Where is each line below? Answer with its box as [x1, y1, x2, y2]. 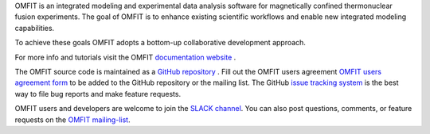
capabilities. [14, 23, 55, 33]
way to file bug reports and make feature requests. [14, 89, 182, 98]
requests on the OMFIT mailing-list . [14, 115, 131, 124]
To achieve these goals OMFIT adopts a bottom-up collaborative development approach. [14, 38, 307, 48]
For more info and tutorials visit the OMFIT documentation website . [14, 52, 236, 62]
